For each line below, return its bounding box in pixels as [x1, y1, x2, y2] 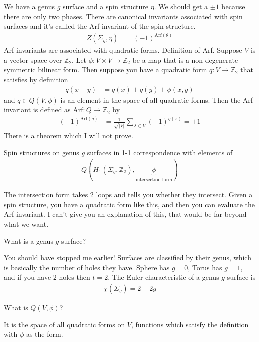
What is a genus [4, 235, 53, 246]
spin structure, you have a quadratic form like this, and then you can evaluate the [4, 199, 255, 209]
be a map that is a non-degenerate [132, 54, 238, 65]
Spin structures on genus [4, 147, 79, 157]
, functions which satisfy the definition [131, 319, 249, 329]
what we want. [4, 218, 49, 229]
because [221, 1, 245, 11]
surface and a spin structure [62, 1, 149, 11]
